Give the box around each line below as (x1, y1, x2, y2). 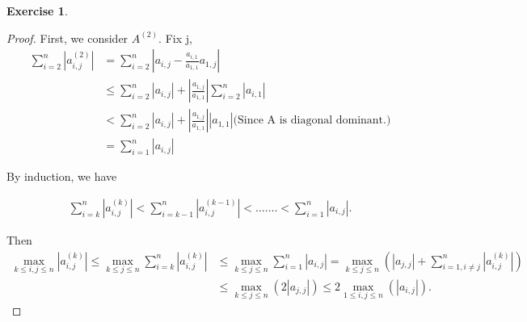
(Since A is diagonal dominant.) (233, 115, 391, 127)
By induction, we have (6, 168, 117, 185)
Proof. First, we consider (6, 29, 129, 46)
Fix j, (165, 29, 192, 46)
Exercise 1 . (6, 2, 68, 19)
